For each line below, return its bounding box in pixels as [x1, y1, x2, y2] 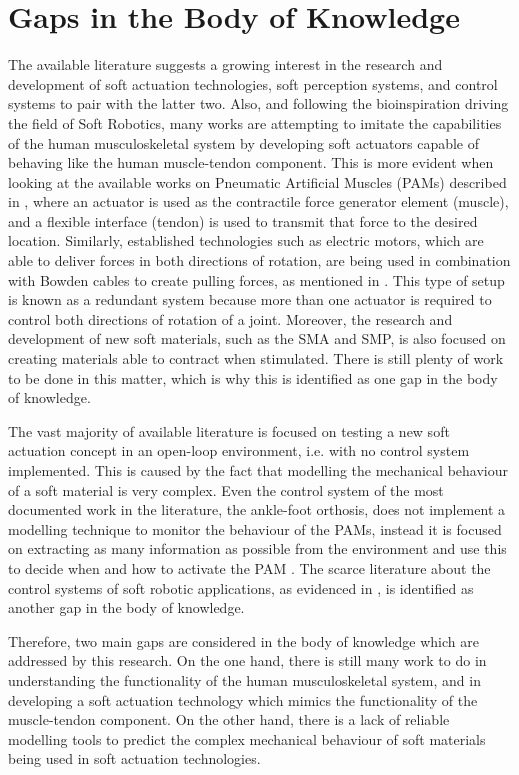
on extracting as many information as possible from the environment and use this [8, 538, 507, 559]
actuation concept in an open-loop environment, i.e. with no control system [8, 440, 470, 461]
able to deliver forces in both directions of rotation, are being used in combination [8, 250, 511, 271]
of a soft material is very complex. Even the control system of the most [8, 479, 444, 500]
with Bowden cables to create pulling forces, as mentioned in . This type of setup [8, 269, 505, 290]
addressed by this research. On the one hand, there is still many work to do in [8, 650, 487, 671]
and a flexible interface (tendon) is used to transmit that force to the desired [8, 210, 478, 231]
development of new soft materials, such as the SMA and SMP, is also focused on [8, 328, 506, 349]
